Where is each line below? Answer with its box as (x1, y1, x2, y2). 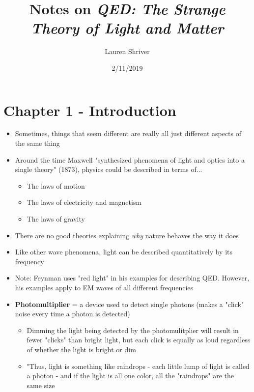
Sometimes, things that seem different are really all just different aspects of (15, 128, 242, 139)
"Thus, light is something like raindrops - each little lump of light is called (27, 361, 250, 371)
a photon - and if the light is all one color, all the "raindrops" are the (27, 370, 234, 381)
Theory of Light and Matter (30, 18, 224, 38)
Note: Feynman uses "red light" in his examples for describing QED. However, (15, 273, 250, 283)
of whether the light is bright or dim (27, 344, 136, 354)
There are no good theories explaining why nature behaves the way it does (15, 230, 239, 240)
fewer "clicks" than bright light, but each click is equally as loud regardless (27, 335, 251, 345)
